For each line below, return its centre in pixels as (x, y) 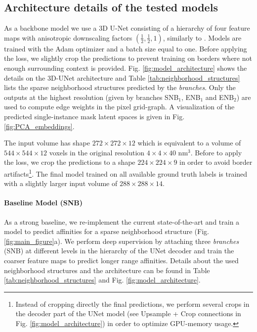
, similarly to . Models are (202, 37)
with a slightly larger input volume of (61, 183)
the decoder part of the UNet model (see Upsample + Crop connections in (128, 313)
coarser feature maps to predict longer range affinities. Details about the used (121, 260)
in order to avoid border (216, 162)
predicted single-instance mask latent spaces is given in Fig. (94, 116)
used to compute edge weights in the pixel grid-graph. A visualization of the (119, 107)
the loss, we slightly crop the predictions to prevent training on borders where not (128, 58)
